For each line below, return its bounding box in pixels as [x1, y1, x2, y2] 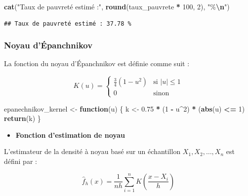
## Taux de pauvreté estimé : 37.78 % [4, 20, 131, 27]
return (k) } [4, 113, 41, 123]
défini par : [4, 156, 37, 166]
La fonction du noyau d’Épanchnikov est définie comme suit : [4, 58, 190, 69]
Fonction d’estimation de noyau [15, 129, 125, 140]
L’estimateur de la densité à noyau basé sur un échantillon [4, 146, 181, 157]
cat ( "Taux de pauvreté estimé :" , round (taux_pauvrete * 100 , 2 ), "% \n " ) [4, 1, 230, 11]
